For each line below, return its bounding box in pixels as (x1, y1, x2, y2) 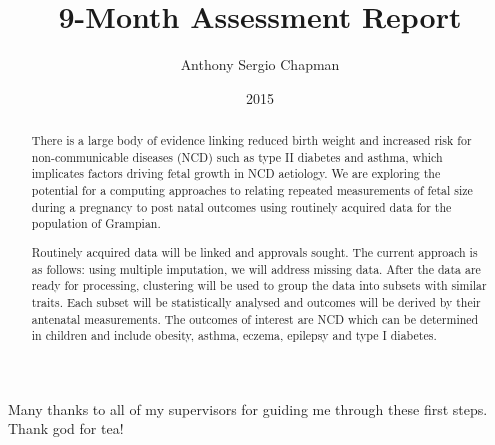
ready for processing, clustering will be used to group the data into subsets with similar (31, 277, 487, 294)
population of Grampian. (31, 215, 161, 232)
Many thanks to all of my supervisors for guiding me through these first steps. (8, 398, 488, 419)
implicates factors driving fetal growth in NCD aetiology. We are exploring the (31, 165, 441, 182)
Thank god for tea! (8, 418, 124, 439)
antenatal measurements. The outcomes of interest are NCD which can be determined (31, 310, 479, 327)
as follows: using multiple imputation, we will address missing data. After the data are (31, 260, 481, 277)
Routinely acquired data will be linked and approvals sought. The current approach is (31, 243, 478, 260)
